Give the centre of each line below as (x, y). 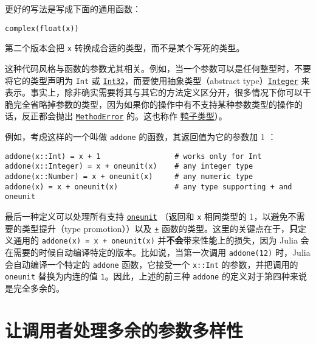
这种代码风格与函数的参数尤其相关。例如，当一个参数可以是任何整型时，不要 (158, 68)
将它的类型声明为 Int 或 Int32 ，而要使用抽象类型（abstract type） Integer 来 (157, 80)
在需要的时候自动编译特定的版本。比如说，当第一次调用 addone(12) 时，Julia (158, 252)
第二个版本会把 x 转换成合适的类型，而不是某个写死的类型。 (125, 48)
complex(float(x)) (42, 28)
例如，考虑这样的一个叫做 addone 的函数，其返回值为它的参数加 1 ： (141, 136)
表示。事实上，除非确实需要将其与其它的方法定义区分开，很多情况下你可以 (154, 92)
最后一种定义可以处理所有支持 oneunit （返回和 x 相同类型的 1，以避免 (146, 216)
